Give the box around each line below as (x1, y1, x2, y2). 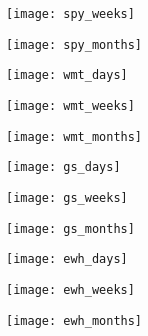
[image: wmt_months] (6, 129, 143, 144)
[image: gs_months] (6, 221, 135, 236)
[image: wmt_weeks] (6, 98, 135, 113)
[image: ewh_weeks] (6, 282, 135, 297)
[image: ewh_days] (6, 252, 128, 267)
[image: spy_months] (6, 37, 143, 52)
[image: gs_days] (6, 160, 121, 175)
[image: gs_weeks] (6, 190, 128, 205)
